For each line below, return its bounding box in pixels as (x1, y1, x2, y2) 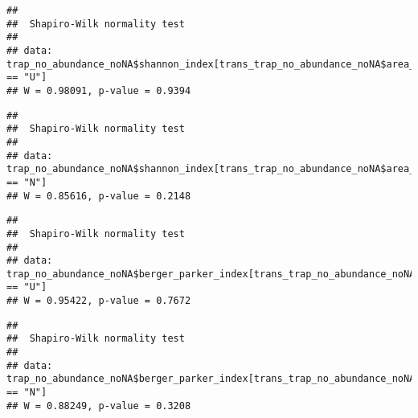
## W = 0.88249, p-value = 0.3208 (6, 400, 191, 412)
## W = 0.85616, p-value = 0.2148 (6, 190, 191, 202)
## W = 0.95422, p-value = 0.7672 (6, 295, 191, 307)
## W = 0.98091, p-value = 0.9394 (6, 84, 191, 96)
